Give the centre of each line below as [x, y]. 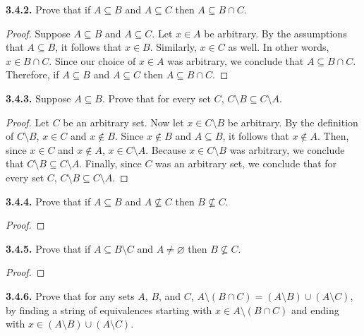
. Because [166, 149]
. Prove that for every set [156, 98]
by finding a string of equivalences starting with [109, 310]
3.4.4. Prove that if [48, 201]
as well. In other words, [279, 47]
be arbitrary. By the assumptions [275, 33]
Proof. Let [28, 122]
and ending [315, 310]
